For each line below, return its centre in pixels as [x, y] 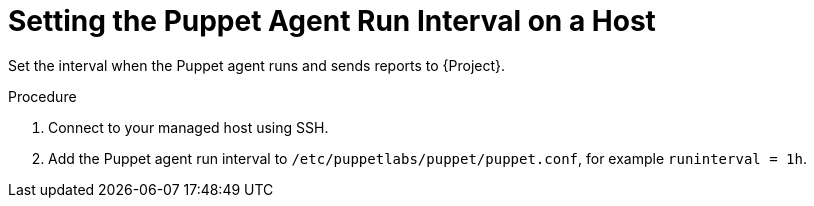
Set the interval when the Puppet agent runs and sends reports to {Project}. [257, 65]
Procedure [42, 96]
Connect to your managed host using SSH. [188, 127]
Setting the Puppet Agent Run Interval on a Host [332, 21]
